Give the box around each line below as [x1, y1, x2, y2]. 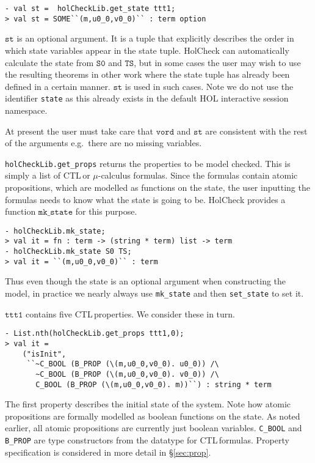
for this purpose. [75, 205, 137, 218]
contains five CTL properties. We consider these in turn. [26, 307, 235, 320]
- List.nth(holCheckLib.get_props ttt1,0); [5, 329, 184, 338]
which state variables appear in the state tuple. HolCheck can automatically [5, 43, 289, 56]
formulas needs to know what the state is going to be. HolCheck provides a [5, 193, 286, 206]
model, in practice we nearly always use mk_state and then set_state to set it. [5, 286, 304, 299]
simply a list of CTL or [5, 169, 90, 182]
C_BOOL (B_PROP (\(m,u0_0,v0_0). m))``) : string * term [35, 380, 272, 389]
